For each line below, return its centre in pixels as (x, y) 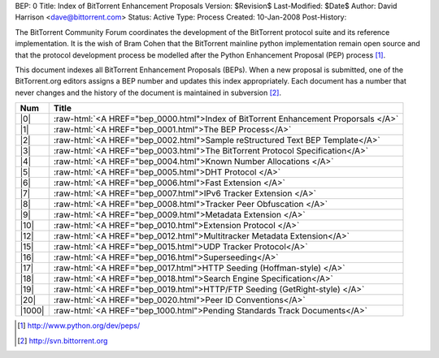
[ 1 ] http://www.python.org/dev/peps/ (79, 326)
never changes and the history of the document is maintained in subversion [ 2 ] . (148, 93)
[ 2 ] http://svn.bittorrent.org (63, 340)
